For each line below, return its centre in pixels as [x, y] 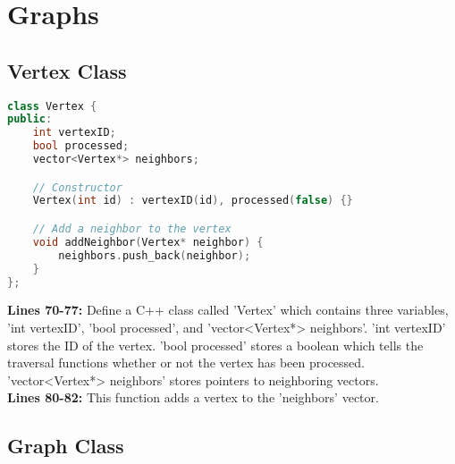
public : [30, 119]
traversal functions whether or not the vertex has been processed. [186, 363]
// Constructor [77, 187]
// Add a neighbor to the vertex [132, 229]
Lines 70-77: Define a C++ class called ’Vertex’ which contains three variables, [228, 310]
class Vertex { [52, 106]
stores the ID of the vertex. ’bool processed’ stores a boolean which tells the [215, 345]
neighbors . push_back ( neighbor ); [155, 255]
